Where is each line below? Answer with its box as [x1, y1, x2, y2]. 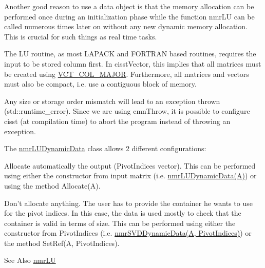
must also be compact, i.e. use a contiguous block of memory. [4, 78, 197, 89]
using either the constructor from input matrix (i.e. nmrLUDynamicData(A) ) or [4, 170, 257, 181]
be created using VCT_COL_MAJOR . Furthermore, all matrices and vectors [4, 68, 249, 79]
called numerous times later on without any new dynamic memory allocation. [4, 21, 248, 32]
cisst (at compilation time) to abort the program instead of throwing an [4, 115, 231, 126]
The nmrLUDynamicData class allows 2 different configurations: [4, 143, 206, 154]
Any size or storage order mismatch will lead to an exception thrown [4, 95, 220, 106]
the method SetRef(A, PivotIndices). [4, 237, 120, 248]
